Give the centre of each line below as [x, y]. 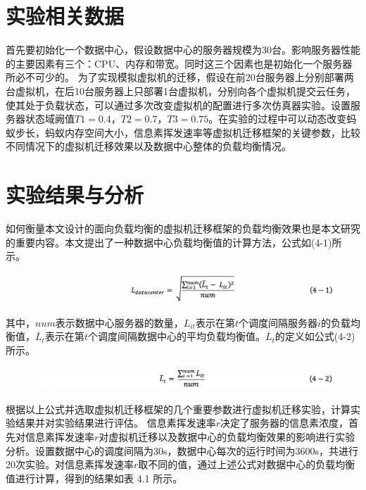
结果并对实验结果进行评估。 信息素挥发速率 [115, 423]
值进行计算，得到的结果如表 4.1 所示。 [94, 478]
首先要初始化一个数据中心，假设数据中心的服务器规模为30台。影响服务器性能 [183, 50]
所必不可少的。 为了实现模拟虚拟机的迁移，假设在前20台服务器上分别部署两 [180, 77]
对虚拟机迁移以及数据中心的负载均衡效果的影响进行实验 [227, 436]
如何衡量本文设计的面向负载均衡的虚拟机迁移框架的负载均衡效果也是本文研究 [183, 228]
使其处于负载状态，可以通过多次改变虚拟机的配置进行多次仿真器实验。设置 [178, 105]
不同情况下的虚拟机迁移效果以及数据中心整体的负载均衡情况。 [149, 146]
